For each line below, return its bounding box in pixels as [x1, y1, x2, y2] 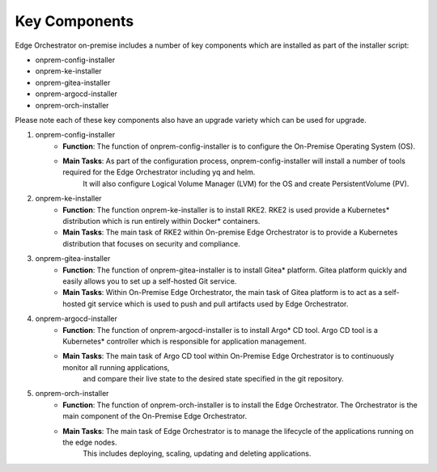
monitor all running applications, [62, 362, 170, 372]
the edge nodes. [62, 437, 117, 448]
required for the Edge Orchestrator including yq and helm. [62, 167, 256, 177]
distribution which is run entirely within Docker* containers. [62, 217, 261, 226]
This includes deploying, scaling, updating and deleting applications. [83, 449, 312, 458]
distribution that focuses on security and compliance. [62, 238, 240, 248]
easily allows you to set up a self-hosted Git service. [62, 276, 237, 286]
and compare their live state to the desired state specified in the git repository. [83, 374, 344, 384]
